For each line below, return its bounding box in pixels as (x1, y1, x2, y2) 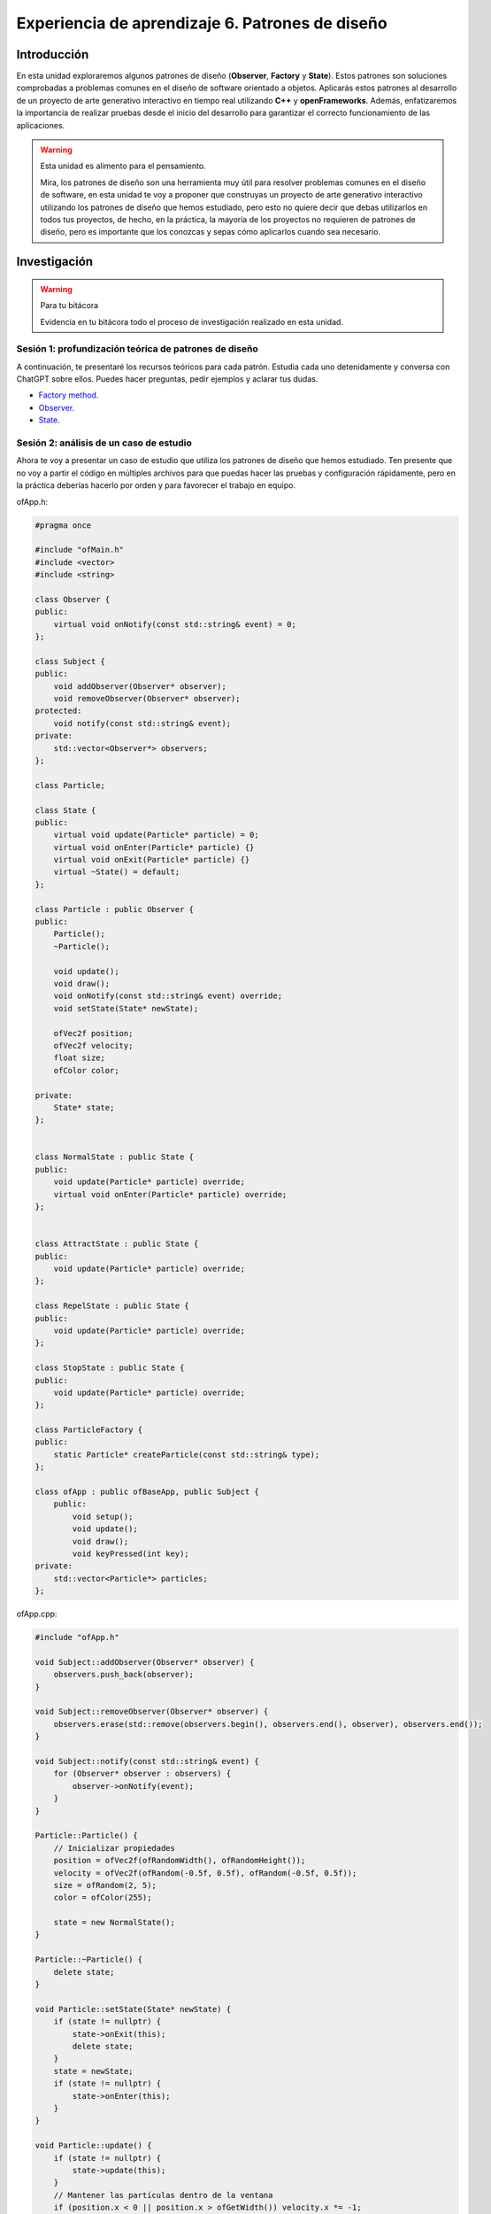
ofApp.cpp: (16, 1608, 58, 1620)
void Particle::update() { (35, 2140, 152, 2151)
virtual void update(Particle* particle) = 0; (53, 830, 260, 840)
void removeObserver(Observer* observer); (53, 693, 241, 704)
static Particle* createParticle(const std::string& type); (53, 1449, 320, 1459)
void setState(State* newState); (53, 1003, 199, 1013)
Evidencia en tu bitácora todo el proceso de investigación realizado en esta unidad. (40, 316, 344, 327)
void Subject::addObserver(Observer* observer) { (35, 1657, 255, 1667)
